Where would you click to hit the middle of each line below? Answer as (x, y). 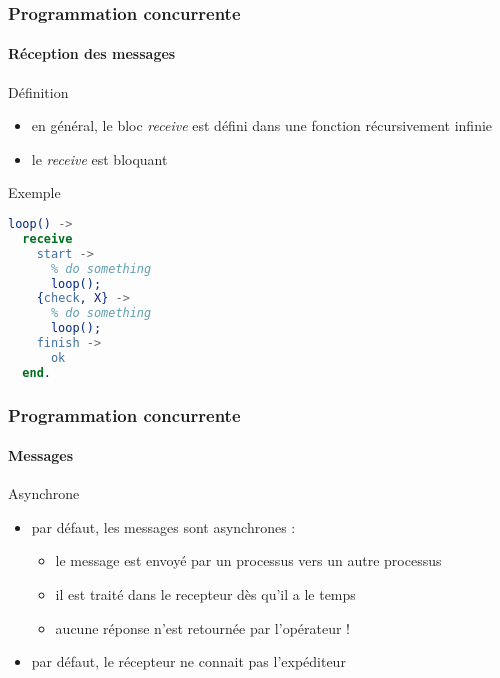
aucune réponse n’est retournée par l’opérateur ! (202, 627)
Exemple (34, 192)
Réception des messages (92, 53)
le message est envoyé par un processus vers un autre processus (248, 560)
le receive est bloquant (99, 158)
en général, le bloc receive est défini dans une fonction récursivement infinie (262, 125)
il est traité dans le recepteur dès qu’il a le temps (205, 594)
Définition (38, 91)
